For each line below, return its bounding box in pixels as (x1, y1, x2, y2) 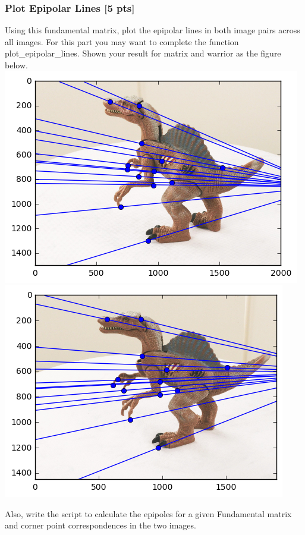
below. (5, 59, 28, 71)
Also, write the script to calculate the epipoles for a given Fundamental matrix (5, 507, 292, 520)
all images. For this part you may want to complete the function (5, 35, 239, 48)
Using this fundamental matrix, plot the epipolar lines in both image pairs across (5, 24, 300, 36)
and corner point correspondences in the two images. (5, 519, 196, 531)
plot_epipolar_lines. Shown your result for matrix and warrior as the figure (5, 47, 281, 59)
